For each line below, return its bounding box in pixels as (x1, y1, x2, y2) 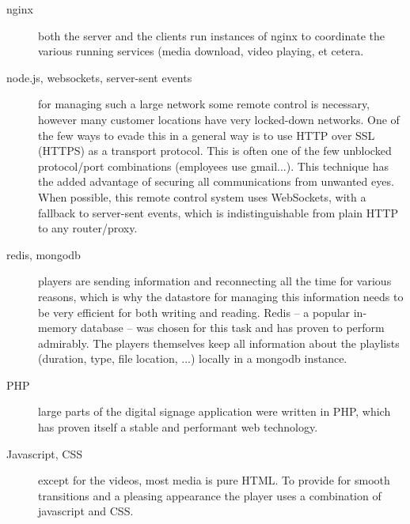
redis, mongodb (6, 246, 81, 262)
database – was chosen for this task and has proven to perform (81, 319, 385, 336)
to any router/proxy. (38, 220, 138, 236)
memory (38, 319, 78, 336)
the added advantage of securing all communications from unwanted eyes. (38, 173, 394, 190)
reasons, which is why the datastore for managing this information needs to (38, 288, 404, 304)
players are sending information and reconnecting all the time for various (38, 273, 392, 289)
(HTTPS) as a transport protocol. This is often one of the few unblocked (38, 142, 392, 159)
